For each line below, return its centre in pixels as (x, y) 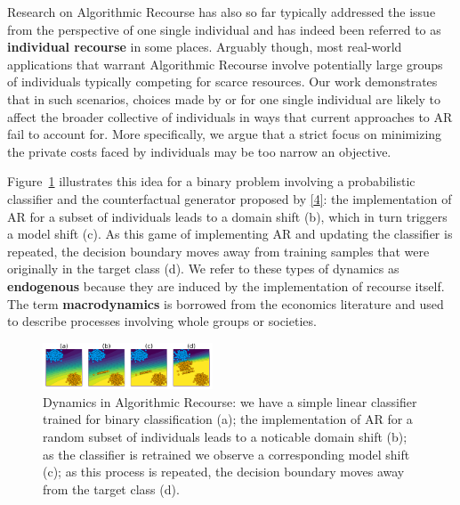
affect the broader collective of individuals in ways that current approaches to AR (230, 116)
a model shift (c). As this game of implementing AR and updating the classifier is (230, 234)
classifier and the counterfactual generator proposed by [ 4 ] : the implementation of (230, 198)
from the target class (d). (111, 489)
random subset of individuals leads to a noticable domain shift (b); (225, 436)
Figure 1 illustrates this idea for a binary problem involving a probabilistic (211, 181)
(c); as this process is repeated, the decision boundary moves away (224, 472)
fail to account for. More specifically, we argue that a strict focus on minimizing (225, 134)
